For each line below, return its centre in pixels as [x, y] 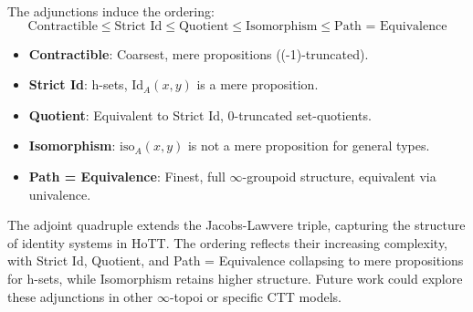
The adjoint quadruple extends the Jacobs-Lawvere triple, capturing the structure [236, 225]
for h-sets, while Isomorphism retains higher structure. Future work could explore [235, 278]
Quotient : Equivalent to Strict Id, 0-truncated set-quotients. [200, 114]
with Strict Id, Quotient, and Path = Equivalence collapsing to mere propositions [236, 260]
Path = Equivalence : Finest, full [127, 176]
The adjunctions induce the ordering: [111, 11]
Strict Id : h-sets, [78, 84]
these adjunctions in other [80, 296]
